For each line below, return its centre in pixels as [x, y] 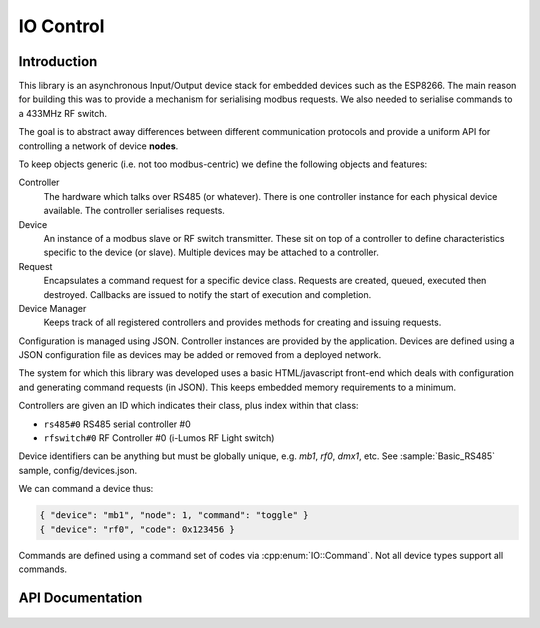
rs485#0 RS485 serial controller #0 [117, 424]
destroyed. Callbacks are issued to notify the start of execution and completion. [207, 294]
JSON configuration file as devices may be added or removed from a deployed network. [200, 355]
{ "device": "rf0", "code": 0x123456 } [137, 529]
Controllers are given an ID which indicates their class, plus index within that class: [188, 406]
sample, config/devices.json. [78, 470]
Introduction [58, 61]
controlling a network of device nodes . [98, 146]
